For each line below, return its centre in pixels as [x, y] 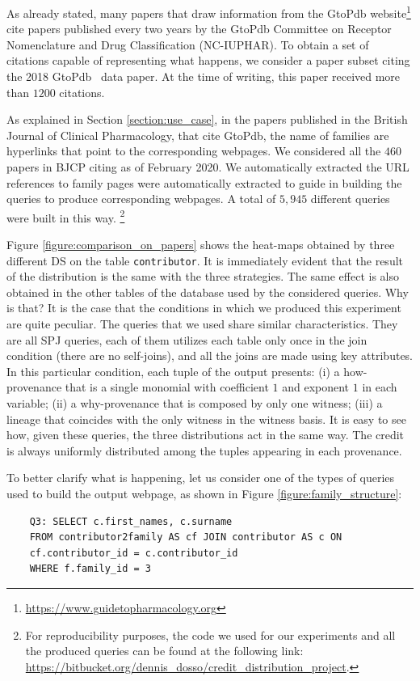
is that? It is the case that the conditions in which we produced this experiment [204, 308]
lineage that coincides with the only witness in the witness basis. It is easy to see [206, 419]
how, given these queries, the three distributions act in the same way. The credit [206, 435]
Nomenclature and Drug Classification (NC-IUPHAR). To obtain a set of [188, 44]
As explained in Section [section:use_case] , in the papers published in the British [207, 119]
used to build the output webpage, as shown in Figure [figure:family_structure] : [204, 493]
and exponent [316, 387]
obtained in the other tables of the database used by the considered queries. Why [208, 292]
